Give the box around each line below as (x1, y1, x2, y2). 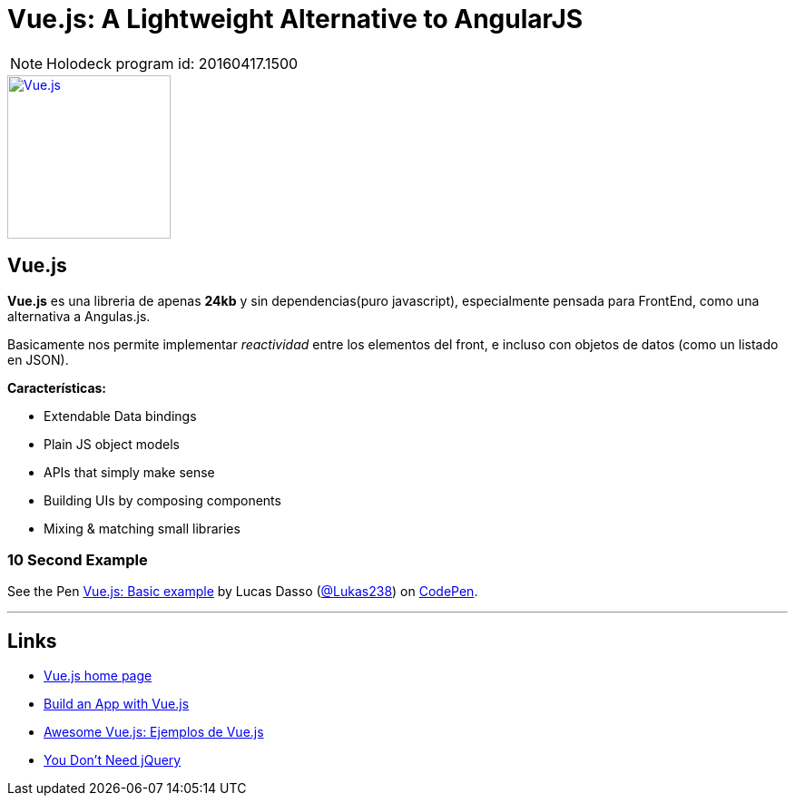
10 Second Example (7, 550, 148, 569)
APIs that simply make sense (44, 464, 215, 480)
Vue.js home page (44, 668, 152, 684)
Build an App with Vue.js (44, 696, 190, 712)
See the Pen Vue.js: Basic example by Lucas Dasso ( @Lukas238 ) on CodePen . (7, 583, 478, 600)
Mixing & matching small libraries (44, 520, 240, 536)
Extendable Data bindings (44, 407, 197, 424)
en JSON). (7, 351, 69, 367)
